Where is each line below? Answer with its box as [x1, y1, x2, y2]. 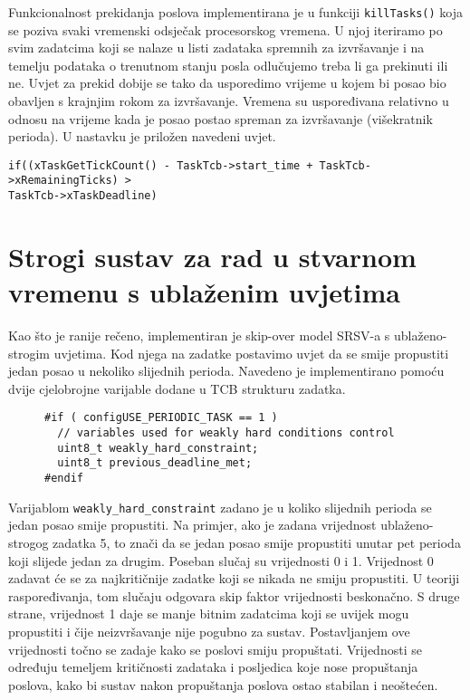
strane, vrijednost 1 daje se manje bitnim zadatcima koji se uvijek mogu [8, 604, 409, 623]
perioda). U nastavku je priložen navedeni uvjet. [8, 127, 276, 146]
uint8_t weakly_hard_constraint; [57, 441, 259, 455]
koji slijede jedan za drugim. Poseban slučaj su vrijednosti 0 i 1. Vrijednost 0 [8, 551, 434, 570]
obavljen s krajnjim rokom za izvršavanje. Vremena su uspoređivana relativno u [8, 91, 449, 110]
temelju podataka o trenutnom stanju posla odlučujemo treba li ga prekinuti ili [8, 55, 448, 74]
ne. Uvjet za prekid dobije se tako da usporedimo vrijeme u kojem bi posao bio [8, 73, 446, 92]
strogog [8, 533, 49, 551]
